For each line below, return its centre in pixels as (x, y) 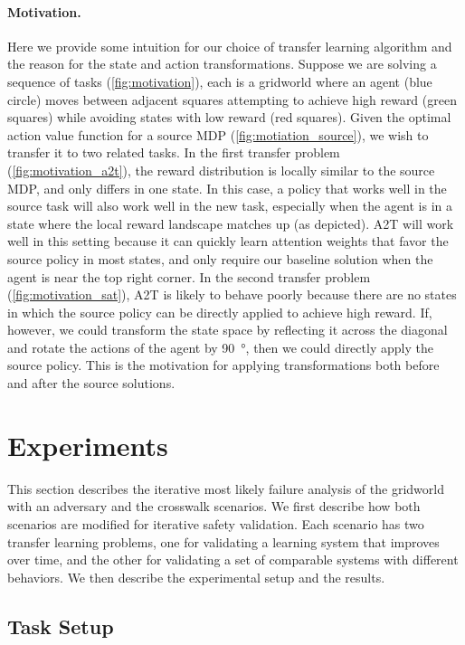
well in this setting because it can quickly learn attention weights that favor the (228, 241)
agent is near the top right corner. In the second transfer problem (189, 276)
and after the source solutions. (91, 383)
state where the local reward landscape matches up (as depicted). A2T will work (231, 223)
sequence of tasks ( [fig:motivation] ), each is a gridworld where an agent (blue (220, 81)
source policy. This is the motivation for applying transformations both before (223, 365)
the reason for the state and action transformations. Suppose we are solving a (222, 64)
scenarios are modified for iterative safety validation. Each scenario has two (216, 523)
